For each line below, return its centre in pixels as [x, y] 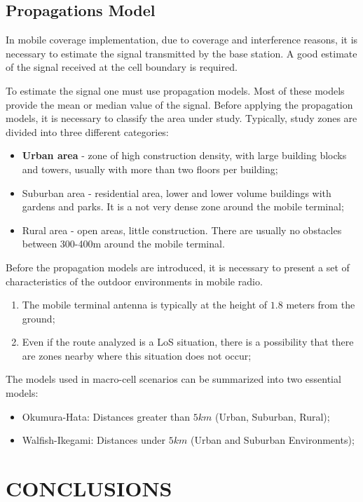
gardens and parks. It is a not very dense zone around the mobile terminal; [183, 206]
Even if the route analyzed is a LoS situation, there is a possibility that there [188, 342]
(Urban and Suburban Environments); [272, 440]
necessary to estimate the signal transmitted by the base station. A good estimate [181, 53]
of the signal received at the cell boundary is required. [122, 67]
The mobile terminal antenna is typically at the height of [145, 305]
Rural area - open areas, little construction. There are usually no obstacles [182, 230]
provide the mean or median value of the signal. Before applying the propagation [179, 104]
